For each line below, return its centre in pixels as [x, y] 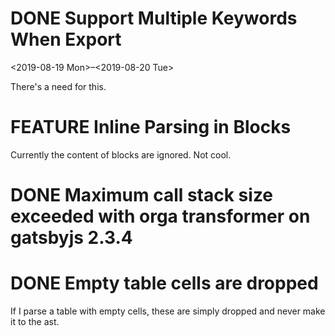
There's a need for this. [58, 86]
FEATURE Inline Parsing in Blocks [151, 127]
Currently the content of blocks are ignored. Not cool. [121, 154]
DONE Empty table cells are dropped [164, 283]
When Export [66, 39]
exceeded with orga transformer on [160, 216]
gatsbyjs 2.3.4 [71, 238]
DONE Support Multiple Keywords [154, 18]
